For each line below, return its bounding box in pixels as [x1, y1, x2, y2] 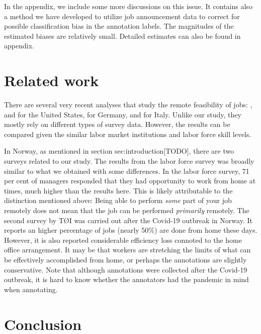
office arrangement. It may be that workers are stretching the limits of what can [4, 244, 251, 255]
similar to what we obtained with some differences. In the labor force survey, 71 [4, 165, 249, 176]
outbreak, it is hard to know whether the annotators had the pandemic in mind [4, 274, 249, 285]
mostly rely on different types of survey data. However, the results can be [4, 119, 230, 129]
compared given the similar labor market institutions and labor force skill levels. [4, 128, 251, 139]
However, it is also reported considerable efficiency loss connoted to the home [4, 234, 242, 245]
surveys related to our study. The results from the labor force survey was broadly [4, 156, 254, 166]
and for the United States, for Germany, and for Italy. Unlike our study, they [4, 109, 241, 119]
